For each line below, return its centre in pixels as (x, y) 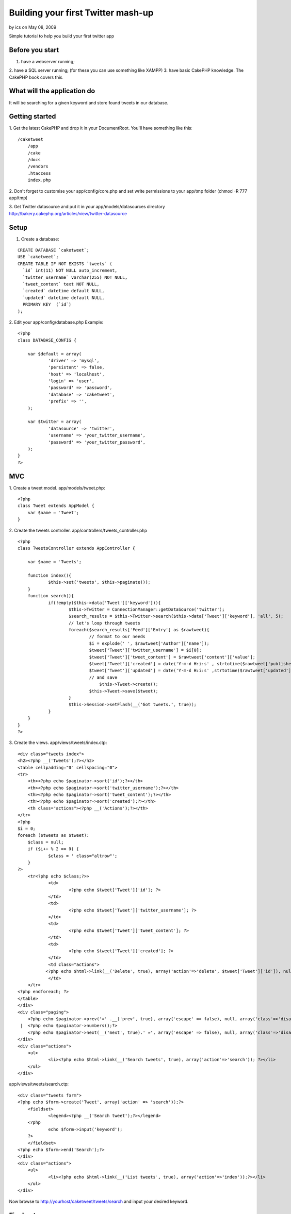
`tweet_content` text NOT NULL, (61, 284)
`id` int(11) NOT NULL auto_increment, (70, 270)
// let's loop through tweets (105, 623)
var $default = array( (55, 354)
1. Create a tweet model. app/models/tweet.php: (57, 488)
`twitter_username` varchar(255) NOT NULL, (75, 277)
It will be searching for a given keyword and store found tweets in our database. (89, 102)
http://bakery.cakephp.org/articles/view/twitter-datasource (68, 213)
